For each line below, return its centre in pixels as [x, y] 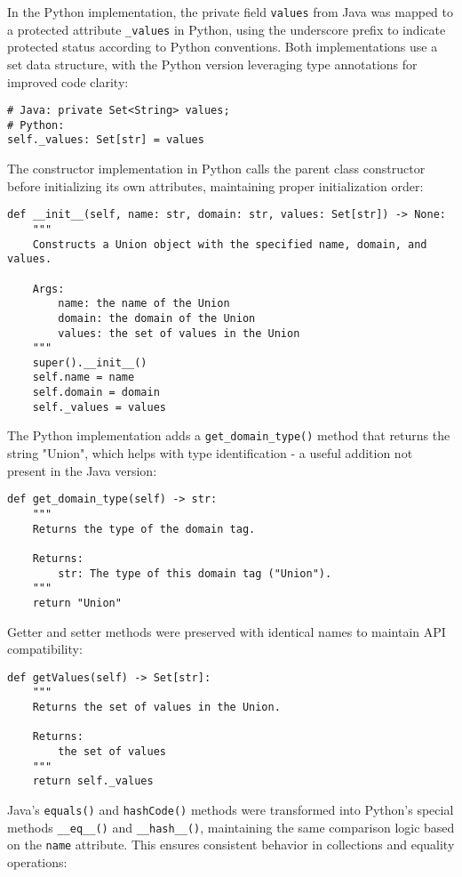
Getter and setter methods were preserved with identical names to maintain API [227, 631]
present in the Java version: [82, 470]
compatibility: [45, 649]
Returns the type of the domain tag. [144, 529]
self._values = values [99, 407]
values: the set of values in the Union [179, 333]
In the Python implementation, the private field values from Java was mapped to [231, 12]
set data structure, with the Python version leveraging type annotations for [212, 64]
